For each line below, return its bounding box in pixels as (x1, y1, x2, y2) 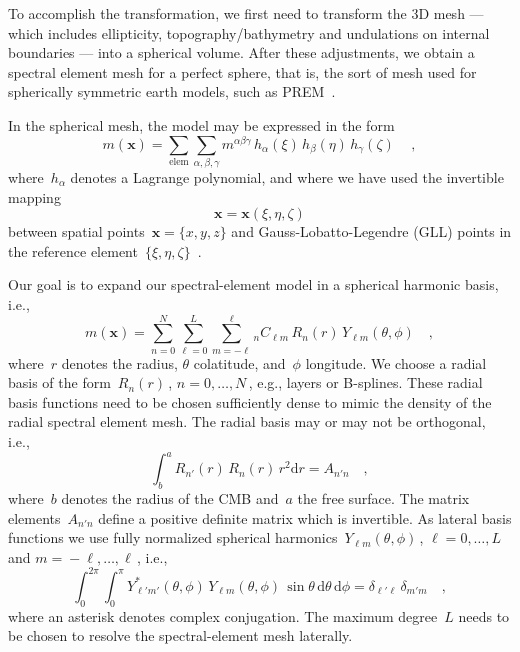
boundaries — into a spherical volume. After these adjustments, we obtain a (8, 42, 475, 63)
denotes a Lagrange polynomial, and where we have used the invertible (70, 166, 504, 187)
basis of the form (8, 372, 111, 393)
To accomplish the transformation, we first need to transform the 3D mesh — (8, 3, 484, 23)
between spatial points (8, 221, 145, 242)
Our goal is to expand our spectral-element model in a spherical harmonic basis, (8, 274, 499, 295)
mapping (8, 186, 61, 207)
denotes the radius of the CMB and (61, 487, 279, 508)
